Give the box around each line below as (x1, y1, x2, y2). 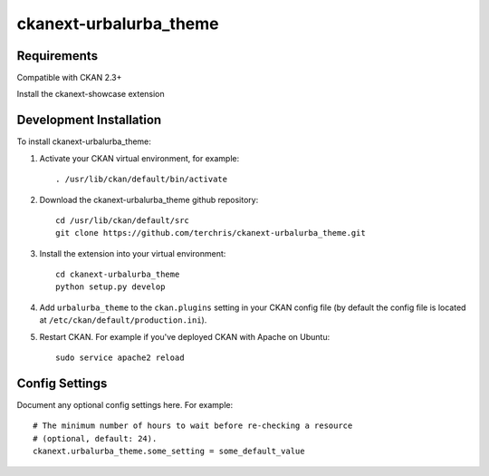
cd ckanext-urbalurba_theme (55, 269, 180, 280)
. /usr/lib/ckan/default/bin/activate (55, 174, 228, 185)
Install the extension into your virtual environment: (39, 248, 226, 258)
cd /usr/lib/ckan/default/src (55, 215, 190, 226)
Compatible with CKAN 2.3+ (16, 73, 122, 83)
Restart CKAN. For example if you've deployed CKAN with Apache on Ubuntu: (39, 331, 331, 342)
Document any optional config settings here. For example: (16, 399, 234, 410)
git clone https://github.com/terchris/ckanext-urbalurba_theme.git (55, 228, 366, 238)
